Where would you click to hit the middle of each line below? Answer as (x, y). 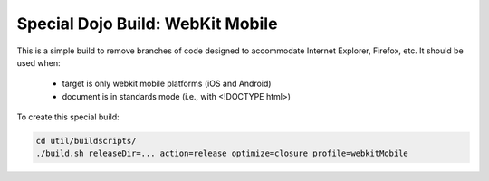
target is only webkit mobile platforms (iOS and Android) (167, 84)
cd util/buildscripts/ (86, 141)
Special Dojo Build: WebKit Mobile (147, 24)
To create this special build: (68, 117)
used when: (38, 62)
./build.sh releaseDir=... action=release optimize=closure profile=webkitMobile (222, 153)
